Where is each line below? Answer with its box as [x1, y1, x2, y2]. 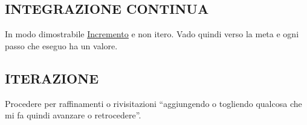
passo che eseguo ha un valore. [5, 39, 118, 52]
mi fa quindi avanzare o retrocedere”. [5, 109, 141, 121]
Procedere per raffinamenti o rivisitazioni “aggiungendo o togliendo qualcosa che [5, 97, 302, 109]
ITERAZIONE [5, 69, 99, 87]
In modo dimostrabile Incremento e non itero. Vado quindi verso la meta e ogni [5, 28, 299, 40]
